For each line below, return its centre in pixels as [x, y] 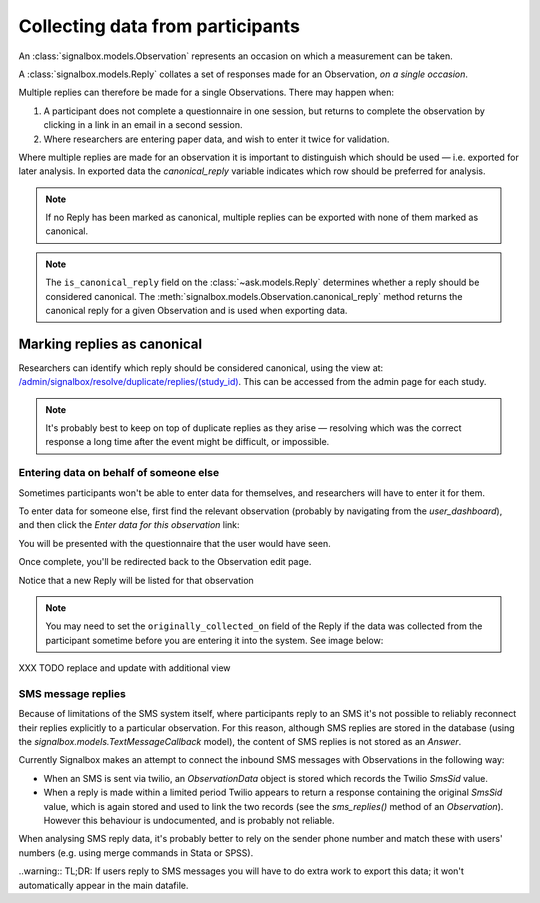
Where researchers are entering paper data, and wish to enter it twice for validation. [216, 139]
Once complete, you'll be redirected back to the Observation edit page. [165, 562]
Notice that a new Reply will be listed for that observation [136, 580]
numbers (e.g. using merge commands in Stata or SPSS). [136, 852]
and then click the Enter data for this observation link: [129, 525]
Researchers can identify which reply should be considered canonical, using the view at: [201, 367]
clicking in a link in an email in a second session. [143, 125]
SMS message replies [72, 693]
